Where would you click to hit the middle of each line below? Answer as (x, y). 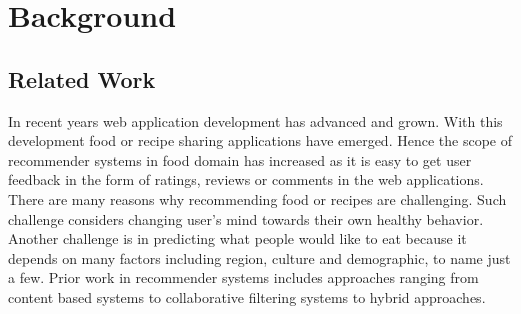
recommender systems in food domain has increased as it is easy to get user (240, 159)
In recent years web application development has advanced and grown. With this (255, 120)
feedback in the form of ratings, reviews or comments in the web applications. (246, 179)
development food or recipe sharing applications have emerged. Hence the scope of (260, 140)
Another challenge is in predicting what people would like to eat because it (237, 238)
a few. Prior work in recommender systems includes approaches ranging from (243, 277)
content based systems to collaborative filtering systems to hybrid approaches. (247, 296)
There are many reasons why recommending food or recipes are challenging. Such (257, 198)
